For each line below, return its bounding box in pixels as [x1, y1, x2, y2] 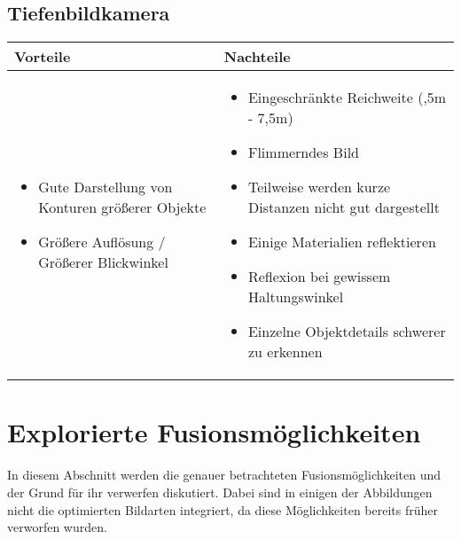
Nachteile [223, 46, 291, 67]
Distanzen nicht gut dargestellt [247, 197, 440, 218]
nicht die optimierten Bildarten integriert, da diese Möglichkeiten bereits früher [7, 500, 438, 519]
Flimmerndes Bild [247, 142, 359, 163]
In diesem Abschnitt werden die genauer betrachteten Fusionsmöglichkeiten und [7, 465, 441, 484]
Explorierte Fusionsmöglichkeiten [7, 414, 421, 450]
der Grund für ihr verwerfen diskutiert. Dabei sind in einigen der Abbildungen [7, 482, 433, 501]
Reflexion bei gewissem [247, 266, 391, 287]
